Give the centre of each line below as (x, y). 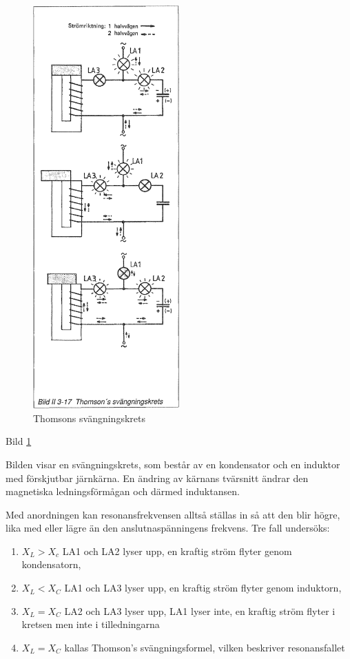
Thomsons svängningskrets (89, 418)
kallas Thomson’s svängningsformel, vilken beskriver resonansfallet (205, 647)
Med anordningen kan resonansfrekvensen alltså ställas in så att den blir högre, (173, 514)
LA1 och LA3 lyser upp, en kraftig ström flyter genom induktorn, (203, 588)
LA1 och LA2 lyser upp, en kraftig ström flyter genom (177, 551)
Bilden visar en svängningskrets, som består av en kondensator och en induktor (173, 464)
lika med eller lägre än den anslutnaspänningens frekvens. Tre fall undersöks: (168, 528)
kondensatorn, (51, 564)
